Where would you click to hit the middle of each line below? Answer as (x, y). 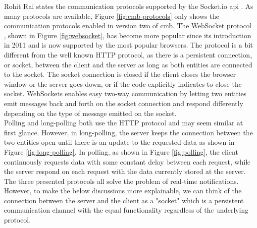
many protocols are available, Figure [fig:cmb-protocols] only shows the (112, 16)
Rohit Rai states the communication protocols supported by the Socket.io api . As (129, 6)
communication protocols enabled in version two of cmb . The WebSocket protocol (128, 26)
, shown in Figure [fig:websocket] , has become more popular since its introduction (128, 35)
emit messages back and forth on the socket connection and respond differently (124, 103)
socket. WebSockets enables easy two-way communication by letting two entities (125, 93)
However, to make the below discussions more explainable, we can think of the (123, 191)
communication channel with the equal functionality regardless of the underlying (126, 210)
